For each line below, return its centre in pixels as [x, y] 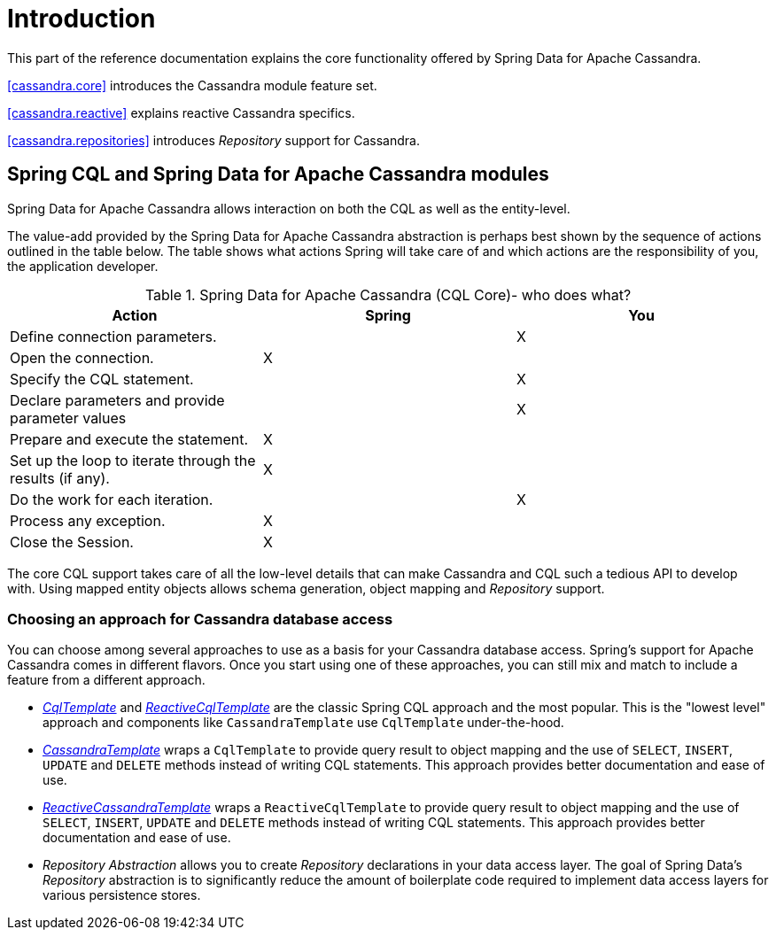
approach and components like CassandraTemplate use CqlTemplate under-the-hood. [303, 723]
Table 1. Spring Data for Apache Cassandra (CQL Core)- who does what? [388, 294]
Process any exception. [88, 520]
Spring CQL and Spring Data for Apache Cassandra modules [278, 174]
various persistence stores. [122, 895]
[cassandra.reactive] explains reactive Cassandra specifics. [181, 112]
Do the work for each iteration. [112, 499]
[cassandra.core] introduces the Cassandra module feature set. [192, 85]
